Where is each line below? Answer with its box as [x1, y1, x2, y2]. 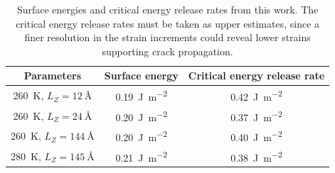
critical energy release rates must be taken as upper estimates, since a [16, 16, 320, 30]
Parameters [23, 68, 81, 83]
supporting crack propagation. [102, 43, 233, 58]
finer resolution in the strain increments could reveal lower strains [24, 30, 311, 45]
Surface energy [104, 68, 179, 83]
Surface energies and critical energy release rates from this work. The [16, 2, 319, 16]
